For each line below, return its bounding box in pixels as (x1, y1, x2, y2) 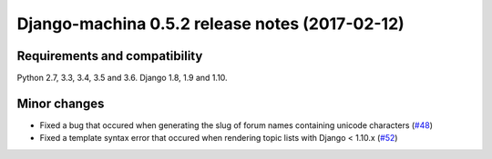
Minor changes (16, 95, 105, 111)
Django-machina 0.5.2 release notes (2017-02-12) (16, 14, 405, 34)
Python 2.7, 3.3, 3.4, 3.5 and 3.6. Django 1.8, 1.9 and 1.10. (16, 73, 228, 84)
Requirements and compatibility (16, 48, 203, 64)
